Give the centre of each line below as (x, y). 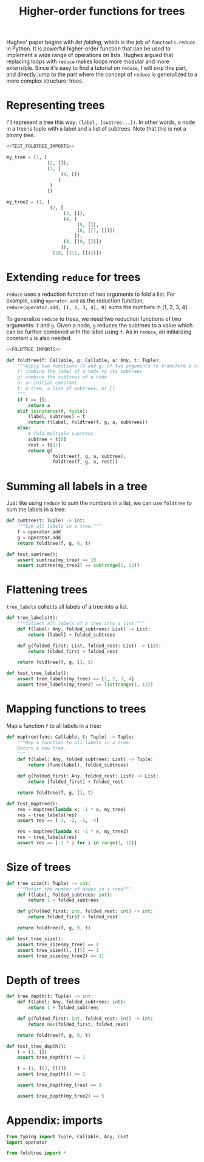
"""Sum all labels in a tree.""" (59, 527)
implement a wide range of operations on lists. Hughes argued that (90, 55)
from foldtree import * (36, 1153)
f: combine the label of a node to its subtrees (80, 372)
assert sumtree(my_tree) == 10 (57, 560)
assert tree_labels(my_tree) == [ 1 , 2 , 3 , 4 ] (76, 679)
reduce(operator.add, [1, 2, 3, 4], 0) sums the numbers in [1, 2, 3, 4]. (98, 307)
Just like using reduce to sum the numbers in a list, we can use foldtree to (99, 503)
